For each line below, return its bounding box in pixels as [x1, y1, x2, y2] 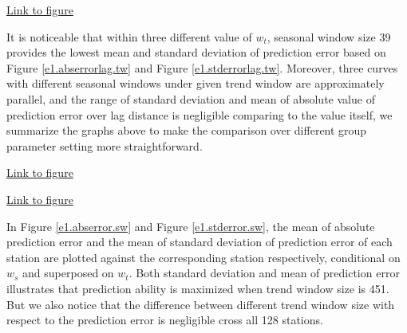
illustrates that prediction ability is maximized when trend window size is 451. [6, 280, 389, 296]
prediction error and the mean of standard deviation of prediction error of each [6, 233, 393, 250]
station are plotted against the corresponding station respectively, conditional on [6, 249, 401, 265]
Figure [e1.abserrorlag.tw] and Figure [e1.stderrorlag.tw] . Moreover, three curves [6, 59, 398, 76]
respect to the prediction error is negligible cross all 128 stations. [6, 311, 323, 328]
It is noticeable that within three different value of [6, 28, 252, 45]
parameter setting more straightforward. [6, 137, 203, 154]
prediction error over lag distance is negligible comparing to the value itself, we [6, 106, 393, 123]
